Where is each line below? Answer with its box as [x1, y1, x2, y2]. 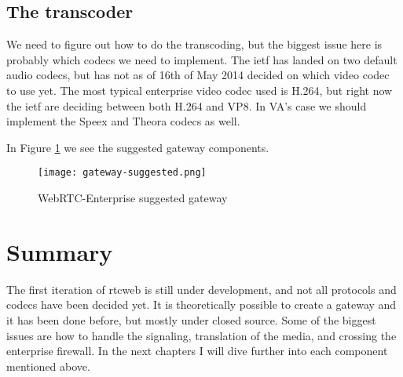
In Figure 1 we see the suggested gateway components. [6, 139, 269, 155]
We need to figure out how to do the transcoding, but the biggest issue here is [6, 36, 383, 53]
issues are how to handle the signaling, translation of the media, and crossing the [6, 327, 397, 343]
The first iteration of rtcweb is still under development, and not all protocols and [6, 281, 397, 297]
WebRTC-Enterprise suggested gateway [38, 190, 228, 206]
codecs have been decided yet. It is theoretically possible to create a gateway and [6, 296, 397, 313]
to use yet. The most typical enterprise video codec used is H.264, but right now [6, 82, 393, 98]
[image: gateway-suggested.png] [38, 167, 207, 179]
